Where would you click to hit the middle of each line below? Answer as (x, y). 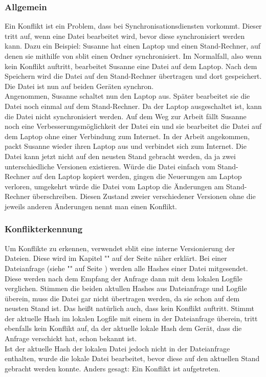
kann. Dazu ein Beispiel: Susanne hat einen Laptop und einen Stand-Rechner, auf (132, 46)
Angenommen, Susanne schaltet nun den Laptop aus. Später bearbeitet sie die (127, 96)
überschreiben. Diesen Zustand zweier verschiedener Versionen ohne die (144, 196)
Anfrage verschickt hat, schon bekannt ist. (71, 338)
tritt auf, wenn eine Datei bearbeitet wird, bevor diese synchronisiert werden (125, 36)
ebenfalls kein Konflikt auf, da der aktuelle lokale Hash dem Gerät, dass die (123, 328)
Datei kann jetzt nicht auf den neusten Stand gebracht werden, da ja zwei (120, 156)
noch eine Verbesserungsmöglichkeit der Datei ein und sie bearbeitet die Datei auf (133, 126)
